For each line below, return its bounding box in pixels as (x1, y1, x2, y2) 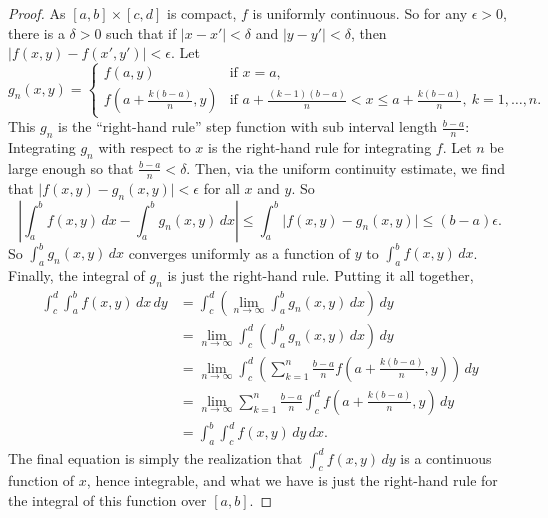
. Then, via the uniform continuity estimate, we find (186, 157, 505, 178)
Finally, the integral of (8, 264, 145, 285)
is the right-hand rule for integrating (208, 137, 432, 158)
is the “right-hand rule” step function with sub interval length (57, 116, 438, 137)
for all (203, 177, 240, 198)
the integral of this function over (8, 490, 207, 510)
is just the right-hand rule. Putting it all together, (167, 264, 474, 285)
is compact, (167, 3, 237, 23)
